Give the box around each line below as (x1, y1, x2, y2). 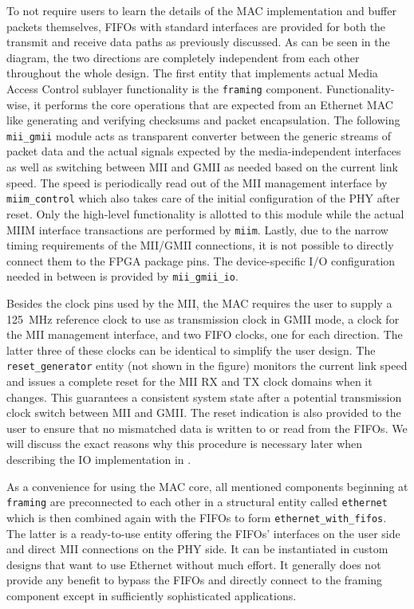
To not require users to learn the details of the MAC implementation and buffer (6, 2, 396, 18)
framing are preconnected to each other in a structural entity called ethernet (6, 493, 388, 510)
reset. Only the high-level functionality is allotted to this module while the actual (6, 205, 404, 222)
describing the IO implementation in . (6, 451, 191, 467)
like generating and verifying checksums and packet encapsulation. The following (6, 112, 400, 128)
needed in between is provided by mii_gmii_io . (6, 268, 239, 285)
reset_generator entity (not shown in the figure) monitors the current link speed (6, 357, 408, 374)
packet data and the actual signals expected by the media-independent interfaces (6, 143, 401, 159)
